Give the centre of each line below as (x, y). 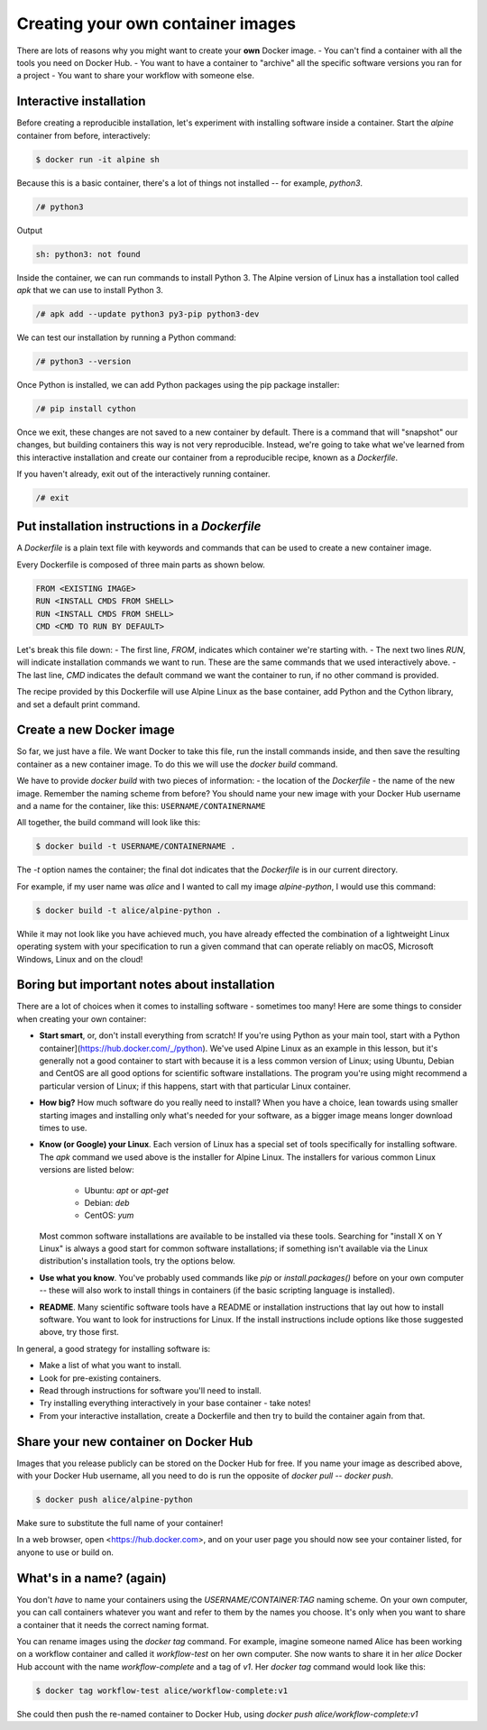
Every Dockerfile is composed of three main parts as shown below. (141, 565)
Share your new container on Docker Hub (135, 1442)
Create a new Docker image (96, 730)
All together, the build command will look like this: (109, 823)
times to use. (63, 1127)
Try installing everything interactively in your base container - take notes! (175, 1403)
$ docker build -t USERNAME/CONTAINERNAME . (136, 847)
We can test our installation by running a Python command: (126, 337)
